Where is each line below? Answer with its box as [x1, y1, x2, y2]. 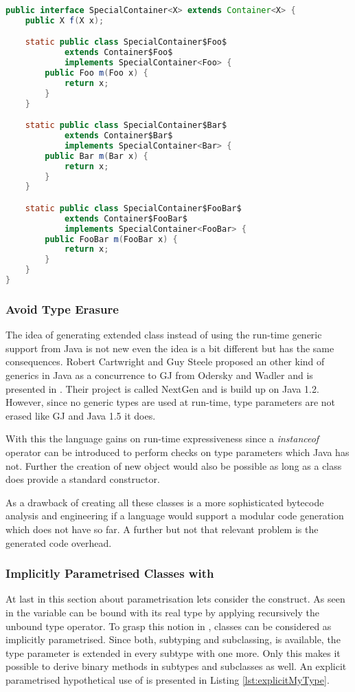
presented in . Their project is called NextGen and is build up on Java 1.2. [5, 381, 319, 396]
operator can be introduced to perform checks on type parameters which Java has [5, 444, 350, 459]
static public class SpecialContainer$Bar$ [25, 120, 227, 131]
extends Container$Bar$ [64, 131, 173, 141]
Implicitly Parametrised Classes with [5, 565, 214, 582]
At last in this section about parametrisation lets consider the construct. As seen [5, 592, 345, 606]
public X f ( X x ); [25, 15, 104, 25]
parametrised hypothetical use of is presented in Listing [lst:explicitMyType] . [5, 672, 330, 686]
